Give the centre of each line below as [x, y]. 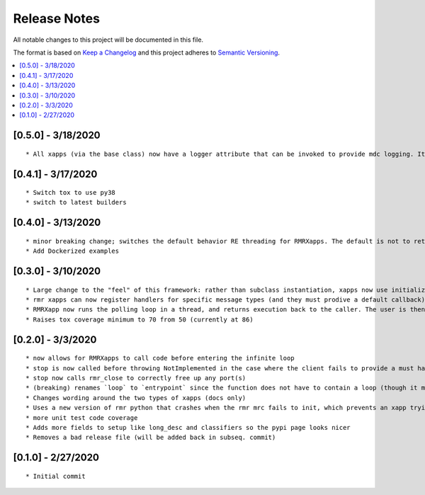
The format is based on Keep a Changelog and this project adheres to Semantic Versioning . [146, 52]
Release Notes [57, 18]
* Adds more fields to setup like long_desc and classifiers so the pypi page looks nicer [188, 427]
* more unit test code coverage [82, 417]
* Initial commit [56, 476]
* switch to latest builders [76, 203]
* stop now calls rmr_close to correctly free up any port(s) [136, 378]
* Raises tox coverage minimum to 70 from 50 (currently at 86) [140, 319]
